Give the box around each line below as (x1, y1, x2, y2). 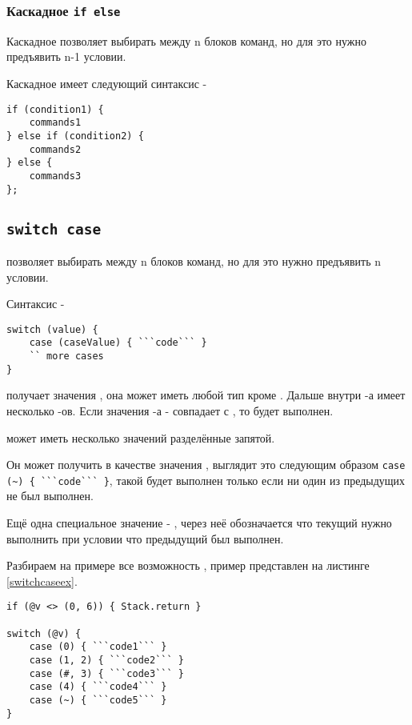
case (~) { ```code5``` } (29, 695, 167, 706)
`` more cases (29, 350, 104, 362)
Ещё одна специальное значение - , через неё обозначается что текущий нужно (6, 515, 392, 531)
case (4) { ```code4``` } (29, 681, 167, 693)
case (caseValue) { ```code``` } (29, 337, 207, 349)
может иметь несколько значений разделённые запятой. (6, 429, 275, 446)
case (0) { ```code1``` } (29, 641, 167, 653)
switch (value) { (6, 323, 98, 335)
